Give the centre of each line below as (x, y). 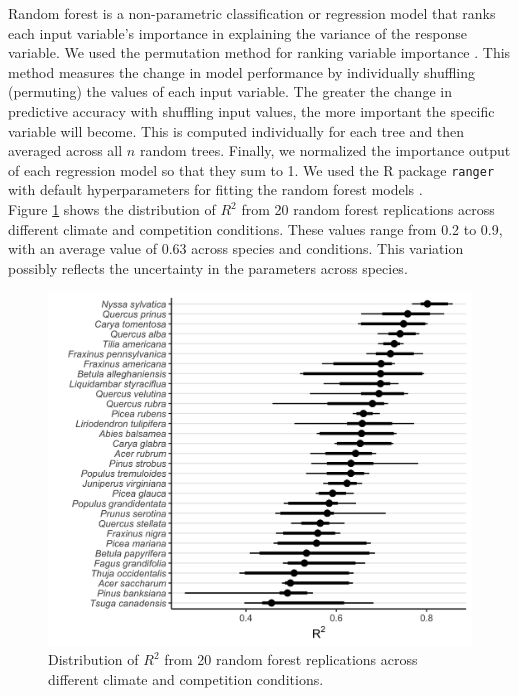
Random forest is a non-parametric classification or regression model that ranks (252, 13)
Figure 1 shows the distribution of (112, 209)
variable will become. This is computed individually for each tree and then (236, 130)
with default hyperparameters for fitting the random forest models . (215, 189)
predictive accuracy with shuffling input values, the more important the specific (251, 110)
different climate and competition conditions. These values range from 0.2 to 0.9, (255, 228)
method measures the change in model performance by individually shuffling (242, 71)
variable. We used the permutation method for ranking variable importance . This (259, 52)
